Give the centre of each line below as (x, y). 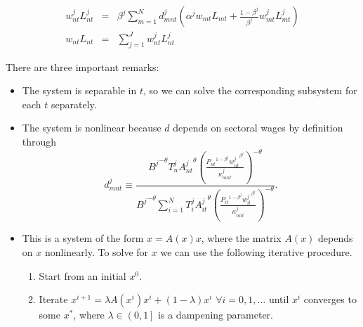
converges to (330, 299)
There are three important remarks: (82, 66)
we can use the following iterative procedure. (256, 251)
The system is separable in (79, 90)
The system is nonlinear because (92, 128)
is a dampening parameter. (216, 315)
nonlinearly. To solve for (97, 251)
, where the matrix (241, 238)
